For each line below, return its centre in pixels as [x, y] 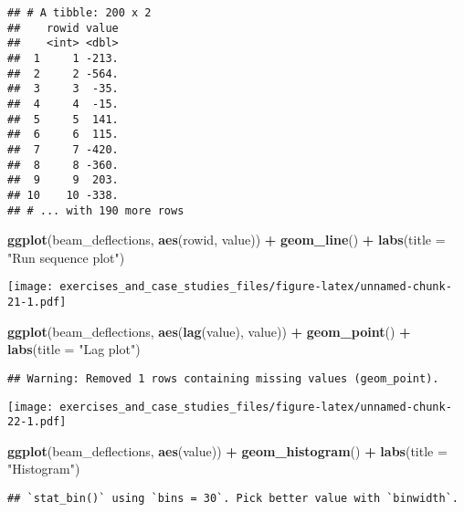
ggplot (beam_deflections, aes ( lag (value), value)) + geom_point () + [209, 331]
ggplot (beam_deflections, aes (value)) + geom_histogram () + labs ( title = [227, 450]
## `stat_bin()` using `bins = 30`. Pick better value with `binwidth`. [233, 499]
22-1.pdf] [37, 422]
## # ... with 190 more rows [96, 210]
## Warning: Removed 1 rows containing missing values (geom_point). [223, 378]
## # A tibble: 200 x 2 [79, 13]
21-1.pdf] [37, 303]
